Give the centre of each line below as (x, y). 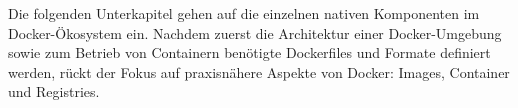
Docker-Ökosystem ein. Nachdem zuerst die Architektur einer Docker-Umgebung (255, 32)
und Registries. (54, 91)
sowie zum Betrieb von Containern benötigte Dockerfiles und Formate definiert (249, 52)
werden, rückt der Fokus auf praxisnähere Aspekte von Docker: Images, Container (259, 71)
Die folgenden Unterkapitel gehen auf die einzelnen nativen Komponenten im (244, 13)
